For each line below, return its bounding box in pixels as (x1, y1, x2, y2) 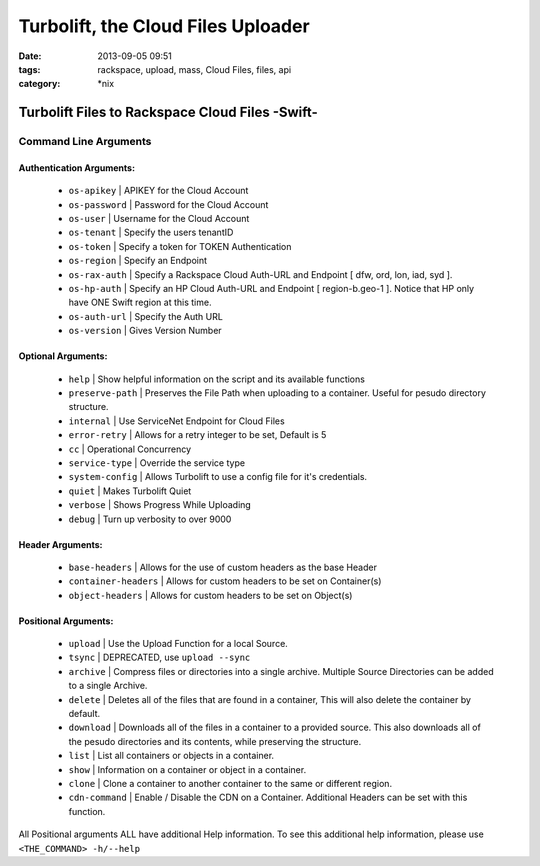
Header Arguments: (18, 538, 103, 550)
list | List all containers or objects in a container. (68, 750, 275, 762)
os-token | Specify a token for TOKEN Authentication (68, 240, 292, 252)
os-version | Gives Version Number (68, 325, 222, 337)
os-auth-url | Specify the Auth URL (68, 310, 224, 322)
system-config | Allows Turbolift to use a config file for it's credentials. (68, 471, 368, 483)
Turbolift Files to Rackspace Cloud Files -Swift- (18, 104, 319, 121)
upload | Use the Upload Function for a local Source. (68, 638, 289, 650)
